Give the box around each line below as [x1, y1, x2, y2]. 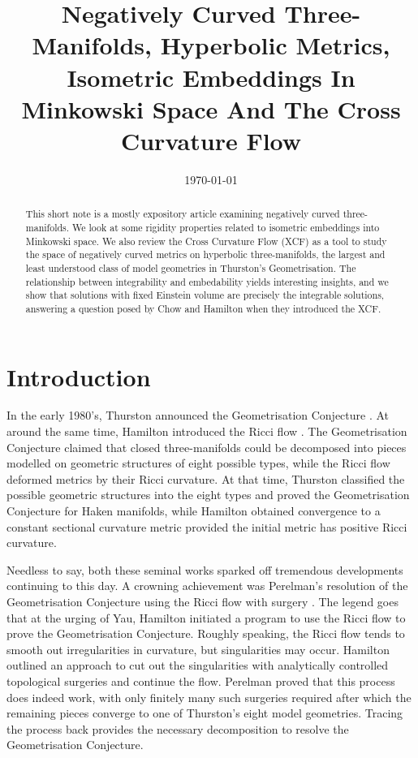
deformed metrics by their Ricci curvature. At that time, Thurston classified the [6, 470, 405, 487]
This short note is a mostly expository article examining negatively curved [25, 207, 340, 221]
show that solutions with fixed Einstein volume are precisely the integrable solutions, [25, 288, 385, 302]
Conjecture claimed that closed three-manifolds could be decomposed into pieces [6, 438, 407, 455]
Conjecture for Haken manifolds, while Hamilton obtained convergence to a [6, 502, 381, 519]
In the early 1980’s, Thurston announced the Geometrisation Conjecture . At [6, 407, 390, 424]
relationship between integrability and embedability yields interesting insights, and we [25, 274, 389, 288]
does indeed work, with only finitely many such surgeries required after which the [6, 688, 412, 705]
